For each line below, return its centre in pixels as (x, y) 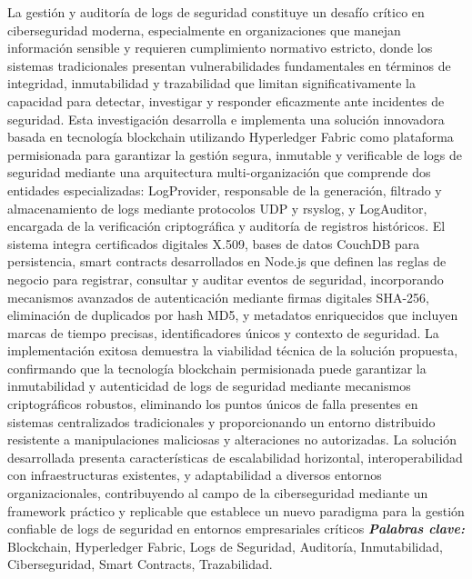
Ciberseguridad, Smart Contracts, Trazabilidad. (140, 564)
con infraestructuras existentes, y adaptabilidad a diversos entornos (195, 475)
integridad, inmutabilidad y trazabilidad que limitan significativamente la (212, 83)
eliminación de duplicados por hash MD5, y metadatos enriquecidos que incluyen (233, 315)
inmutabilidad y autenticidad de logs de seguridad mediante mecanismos (209, 386)
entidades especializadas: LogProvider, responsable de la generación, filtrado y (225, 190)
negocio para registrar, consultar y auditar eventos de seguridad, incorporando (226, 279)
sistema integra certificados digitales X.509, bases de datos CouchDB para (214, 243)
